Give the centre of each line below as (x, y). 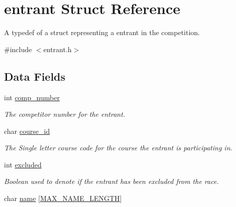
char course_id (27, 131)
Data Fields (35, 76)
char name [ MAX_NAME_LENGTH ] (63, 198)
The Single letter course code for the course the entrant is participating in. (118, 148)
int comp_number (32, 97)
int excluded (23, 164)
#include (18, 49)
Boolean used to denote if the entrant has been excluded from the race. (111, 181)
